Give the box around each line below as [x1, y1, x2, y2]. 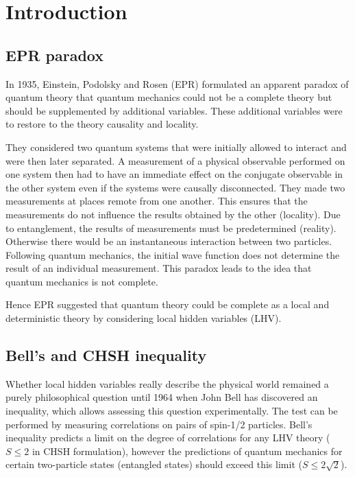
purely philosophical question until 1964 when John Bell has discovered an [5, 390, 318, 404]
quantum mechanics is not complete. [5, 274, 158, 288]
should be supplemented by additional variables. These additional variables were [5, 103, 343, 117]
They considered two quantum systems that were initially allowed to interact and [5, 139, 347, 154]
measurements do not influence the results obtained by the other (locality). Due [5, 207, 341, 221]
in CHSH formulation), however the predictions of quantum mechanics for [32, 443, 343, 458]
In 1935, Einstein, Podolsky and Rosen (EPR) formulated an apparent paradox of [5, 76, 349, 91]
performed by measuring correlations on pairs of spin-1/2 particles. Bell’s [5, 417, 313, 431]
